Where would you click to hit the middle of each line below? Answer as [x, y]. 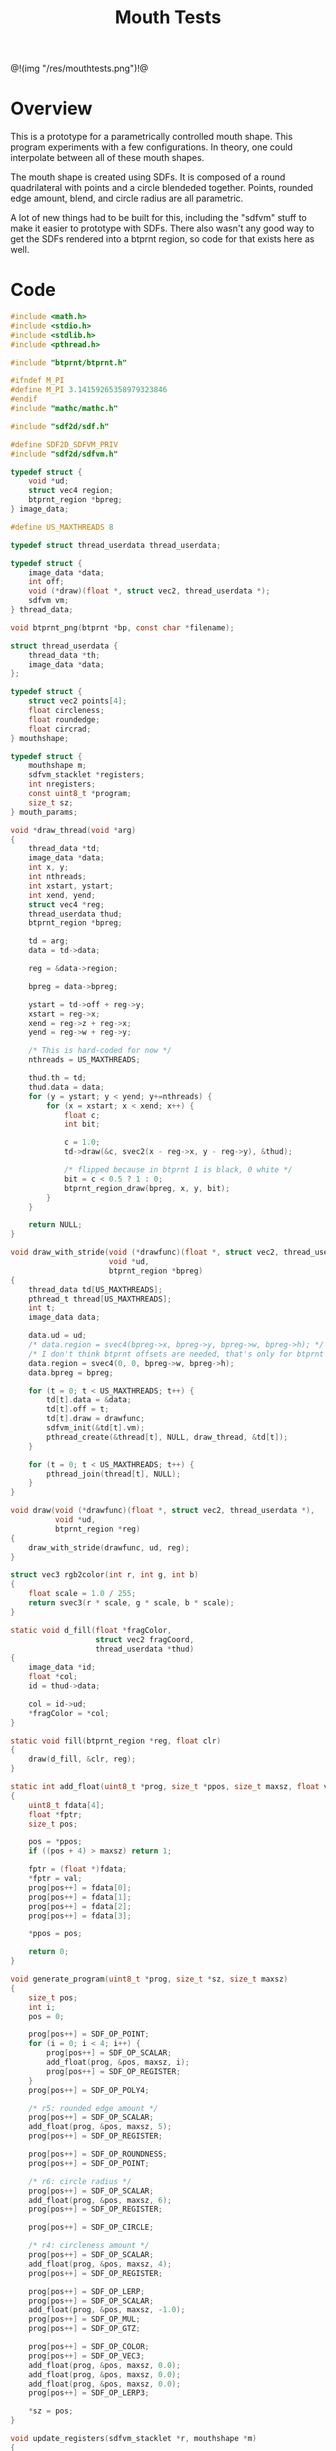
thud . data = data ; [66, 1087]
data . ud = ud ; [57, 1336]
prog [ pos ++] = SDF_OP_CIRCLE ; [91, 2227]
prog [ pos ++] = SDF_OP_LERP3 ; [89, 2393]
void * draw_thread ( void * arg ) [73, 830]
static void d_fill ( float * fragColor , [91, 1630]
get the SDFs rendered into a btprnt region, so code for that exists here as [162, 239]
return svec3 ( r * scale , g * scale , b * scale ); [131, 1603]
